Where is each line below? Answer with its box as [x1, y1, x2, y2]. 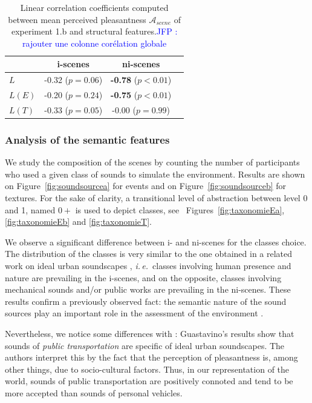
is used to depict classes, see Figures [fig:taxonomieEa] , [75, 203, 285, 216]
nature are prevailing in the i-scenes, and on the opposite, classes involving [5, 271, 282, 284]
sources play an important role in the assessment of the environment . [5, 307, 264, 319]
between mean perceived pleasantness [8, 13, 146, 25]
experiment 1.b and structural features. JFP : [11, 25, 178, 38]
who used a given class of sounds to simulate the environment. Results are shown [5, 167, 305, 180]
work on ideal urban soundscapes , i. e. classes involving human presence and [5, 259, 291, 271]
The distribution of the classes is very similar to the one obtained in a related [5, 247, 293, 260]
